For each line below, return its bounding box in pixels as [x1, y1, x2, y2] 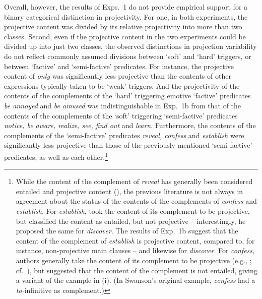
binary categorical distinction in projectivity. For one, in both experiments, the [4, 11, 248, 22]
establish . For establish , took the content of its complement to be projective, [16, 205, 250, 216]
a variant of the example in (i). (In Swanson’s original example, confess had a [16, 275, 255, 285]
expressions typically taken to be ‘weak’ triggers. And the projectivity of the [4, 80, 240, 91]
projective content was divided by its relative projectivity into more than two [4, 21, 242, 32]
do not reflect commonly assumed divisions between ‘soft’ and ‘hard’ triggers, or [4, 50, 251, 61]
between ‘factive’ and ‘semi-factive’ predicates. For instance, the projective [4, 61, 234, 71]
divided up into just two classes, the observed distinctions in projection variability [4, 41, 257, 51]
